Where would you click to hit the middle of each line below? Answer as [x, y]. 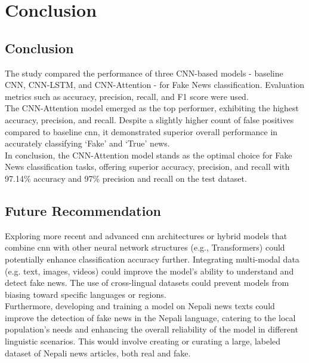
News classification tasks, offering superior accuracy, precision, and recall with [147, 167]
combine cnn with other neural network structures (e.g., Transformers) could [145, 247]
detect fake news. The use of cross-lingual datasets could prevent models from [147, 283]
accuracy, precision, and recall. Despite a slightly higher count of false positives [149, 119]
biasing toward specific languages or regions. [86, 294]
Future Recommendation [83, 210]
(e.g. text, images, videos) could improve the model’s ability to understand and [149, 271]
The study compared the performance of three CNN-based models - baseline [144, 73]
